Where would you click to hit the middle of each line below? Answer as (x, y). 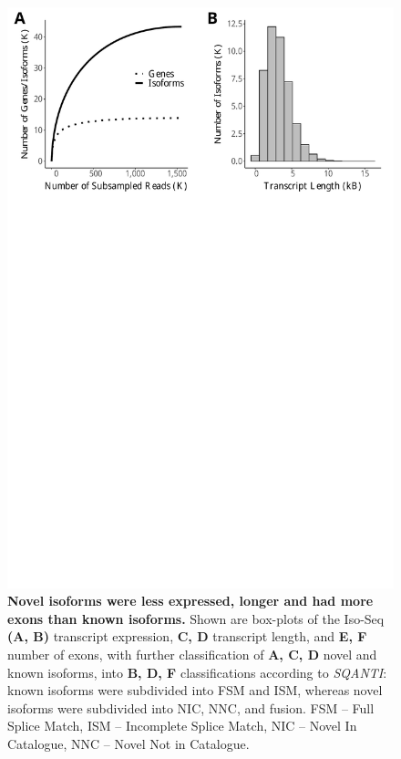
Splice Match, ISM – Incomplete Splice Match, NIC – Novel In (182, 726)
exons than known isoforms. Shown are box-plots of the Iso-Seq (196, 618)
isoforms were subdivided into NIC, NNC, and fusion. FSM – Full (191, 707)
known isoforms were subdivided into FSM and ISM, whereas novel (195, 690)
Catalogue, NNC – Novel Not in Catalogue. (129, 743)
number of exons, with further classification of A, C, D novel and (192, 654)
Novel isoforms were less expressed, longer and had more (190, 601)
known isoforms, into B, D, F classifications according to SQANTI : (197, 672)
